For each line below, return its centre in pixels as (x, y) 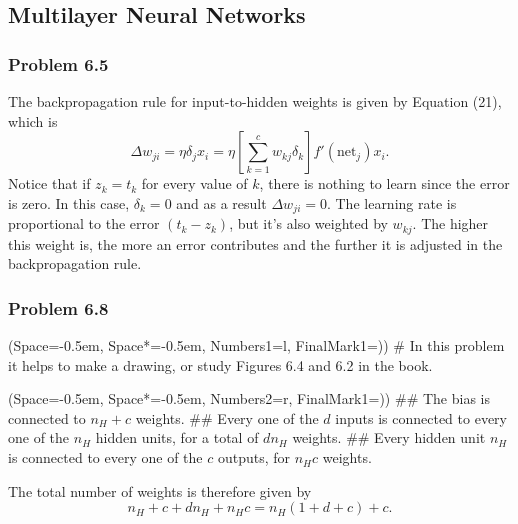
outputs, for (254, 457)
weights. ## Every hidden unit (389, 437)
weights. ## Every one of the (227, 417)
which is (33, 120)
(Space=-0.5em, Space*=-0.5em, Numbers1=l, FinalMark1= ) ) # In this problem (256, 345)
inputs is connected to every (421, 417)
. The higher (450, 223)
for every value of (194, 183)
